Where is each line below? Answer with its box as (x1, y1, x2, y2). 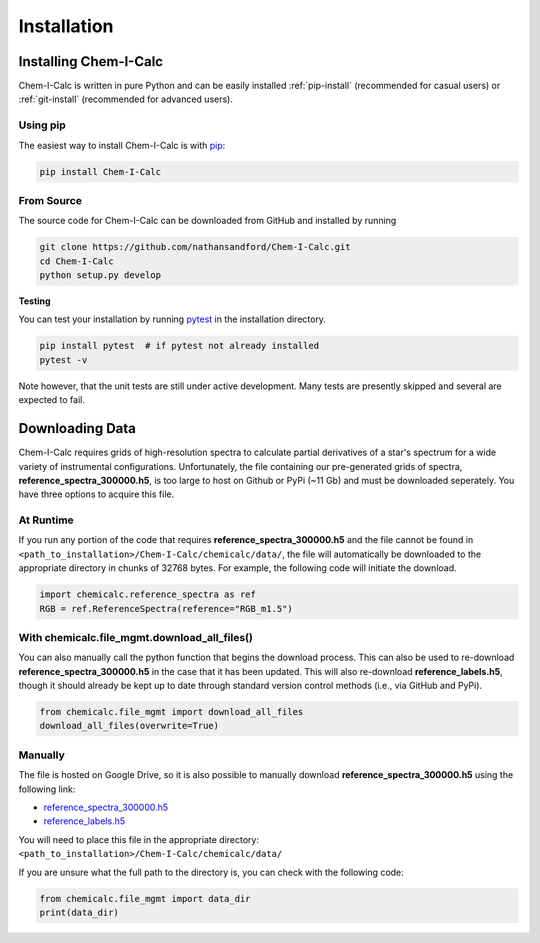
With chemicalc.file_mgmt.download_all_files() (18, 630, 254, 644)
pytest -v (39, 354, 88, 365)
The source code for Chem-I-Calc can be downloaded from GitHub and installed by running (18, 215, 397, 227)
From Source (18, 193, 82, 207)
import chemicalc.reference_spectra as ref (39, 589, 257, 600)
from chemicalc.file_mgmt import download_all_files (39, 706, 304, 718)
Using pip (18, 118, 67, 132)
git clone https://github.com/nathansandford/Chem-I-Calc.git (39, 241, 351, 253)
